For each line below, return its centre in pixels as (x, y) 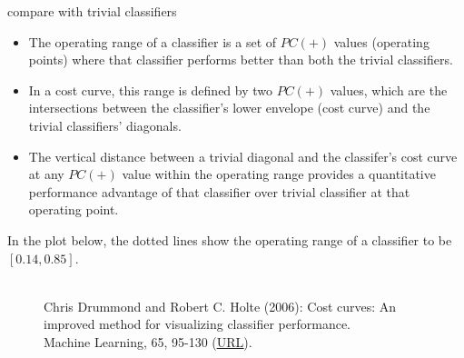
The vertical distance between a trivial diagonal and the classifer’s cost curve (243, 156)
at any (46, 174)
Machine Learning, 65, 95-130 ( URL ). (148, 341)
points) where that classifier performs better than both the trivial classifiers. (241, 60)
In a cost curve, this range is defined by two (151, 89)
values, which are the (389, 89)
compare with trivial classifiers (92, 11)
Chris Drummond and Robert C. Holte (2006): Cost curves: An (220, 306)
